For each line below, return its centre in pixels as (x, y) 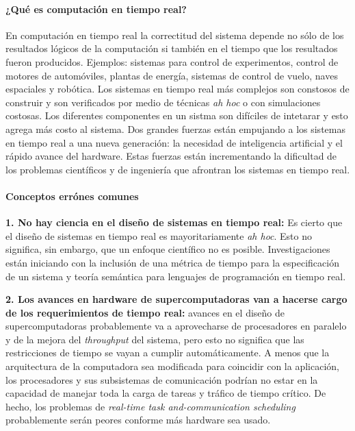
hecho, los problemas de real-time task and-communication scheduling (150, 406)
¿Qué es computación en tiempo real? (96, 9)
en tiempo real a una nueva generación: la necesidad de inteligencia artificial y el (174, 142)
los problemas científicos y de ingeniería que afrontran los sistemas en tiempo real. (178, 169)
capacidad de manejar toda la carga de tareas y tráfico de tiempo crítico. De (166, 393)
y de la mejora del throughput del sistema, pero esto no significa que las (155, 339)
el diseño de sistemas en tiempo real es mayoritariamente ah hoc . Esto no (159, 235)
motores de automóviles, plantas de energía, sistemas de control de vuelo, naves (172, 75)
